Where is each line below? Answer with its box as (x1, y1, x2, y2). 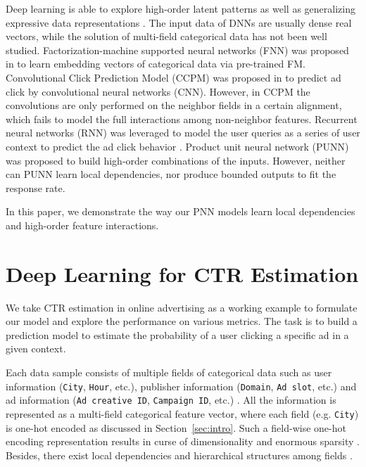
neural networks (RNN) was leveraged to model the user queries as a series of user (6, 125, 360, 140)
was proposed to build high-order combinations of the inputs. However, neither (6, 153, 346, 167)
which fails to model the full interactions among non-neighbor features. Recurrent (6, 111, 358, 126)
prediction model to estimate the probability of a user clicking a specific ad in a (6, 327, 349, 342)
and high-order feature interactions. (6, 217, 159, 232)
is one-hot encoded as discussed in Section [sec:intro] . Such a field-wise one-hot (6, 420, 346, 435)
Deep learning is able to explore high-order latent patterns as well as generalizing (6, 1, 355, 15)
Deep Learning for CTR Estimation (6, 259, 359, 288)
